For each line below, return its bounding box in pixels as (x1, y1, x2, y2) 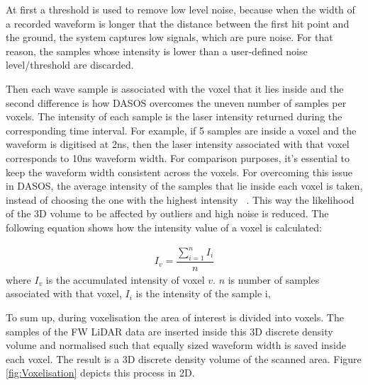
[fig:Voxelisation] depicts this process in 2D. (6, 365, 195, 380)
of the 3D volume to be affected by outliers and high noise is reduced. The (6, 206, 329, 221)
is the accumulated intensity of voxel (45, 272, 205, 287)
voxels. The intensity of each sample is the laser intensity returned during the (6, 109, 342, 124)
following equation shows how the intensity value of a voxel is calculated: (6, 219, 322, 234)
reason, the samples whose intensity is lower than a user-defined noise (6, 43, 308, 58)
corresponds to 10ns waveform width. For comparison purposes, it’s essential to (6, 150, 350, 165)
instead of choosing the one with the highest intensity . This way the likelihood (6, 192, 355, 207)
